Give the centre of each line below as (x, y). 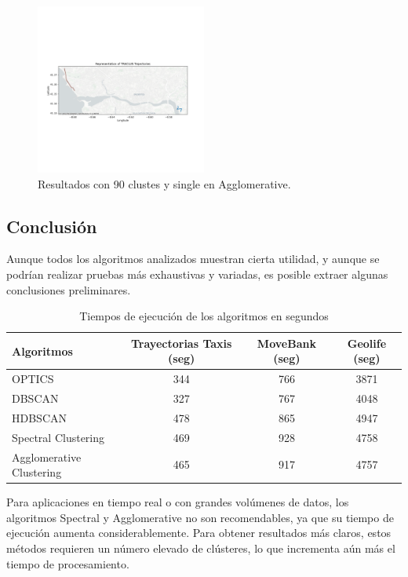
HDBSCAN (39, 417)
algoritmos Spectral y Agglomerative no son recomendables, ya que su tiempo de (200, 517)
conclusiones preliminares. (69, 289)
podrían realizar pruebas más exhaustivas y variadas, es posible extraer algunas (197, 274)
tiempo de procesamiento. (68, 563)
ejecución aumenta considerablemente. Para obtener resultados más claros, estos (199, 533)
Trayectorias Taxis (182, 343)
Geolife (367, 343)
